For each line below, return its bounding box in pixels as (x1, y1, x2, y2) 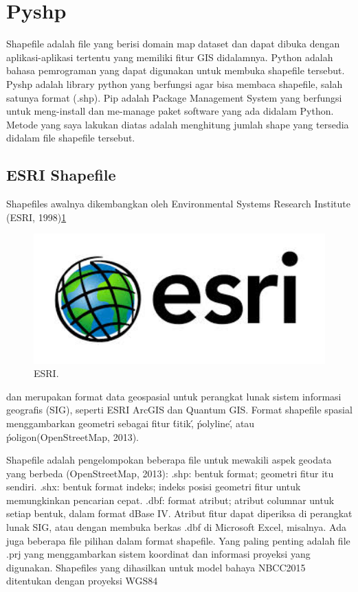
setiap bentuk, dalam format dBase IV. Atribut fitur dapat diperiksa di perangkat (6, 506, 353, 521)
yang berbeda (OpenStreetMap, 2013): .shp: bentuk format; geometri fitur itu (6, 466, 334, 480)
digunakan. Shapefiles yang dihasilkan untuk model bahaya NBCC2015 (6, 560, 306, 574)
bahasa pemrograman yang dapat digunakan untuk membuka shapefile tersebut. (6, 63, 345, 78)
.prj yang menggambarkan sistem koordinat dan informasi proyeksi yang (6, 547, 311, 561)
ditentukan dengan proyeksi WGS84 (6, 573, 158, 588)
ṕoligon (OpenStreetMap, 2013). (6, 429, 139, 444)
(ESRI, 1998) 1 (6, 209, 67, 224)
